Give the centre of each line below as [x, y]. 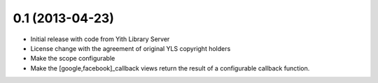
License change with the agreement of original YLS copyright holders [131, 48]
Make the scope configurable [73, 59]
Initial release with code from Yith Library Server [100, 39]
